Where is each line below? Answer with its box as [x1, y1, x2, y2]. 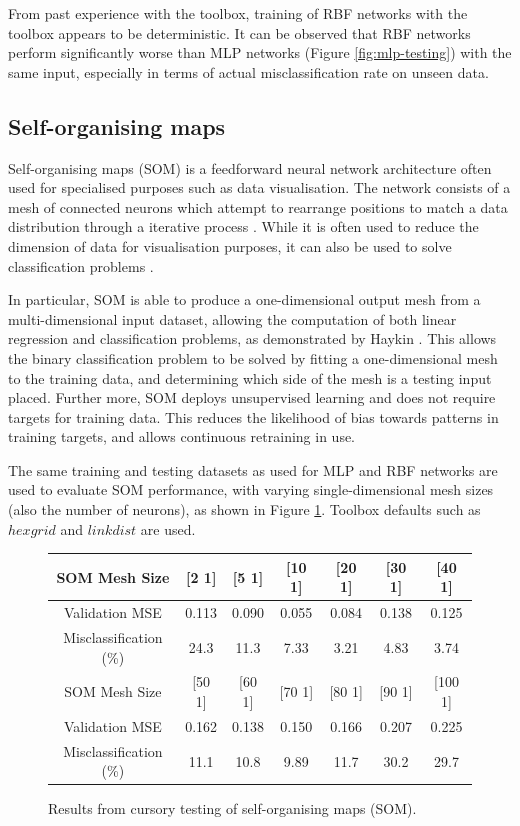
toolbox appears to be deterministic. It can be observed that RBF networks [8, 22, 471, 43]
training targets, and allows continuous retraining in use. [8, 426, 356, 447]
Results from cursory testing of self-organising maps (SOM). [48, 798, 417, 819]
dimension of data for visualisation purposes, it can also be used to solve [8, 235, 452, 256]
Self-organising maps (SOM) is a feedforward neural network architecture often [8, 157, 492, 178]
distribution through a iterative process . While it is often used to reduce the [8, 216, 479, 237]
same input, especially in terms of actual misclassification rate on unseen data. [8, 61, 489, 82]
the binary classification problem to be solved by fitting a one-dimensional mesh [8, 347, 498, 368]
